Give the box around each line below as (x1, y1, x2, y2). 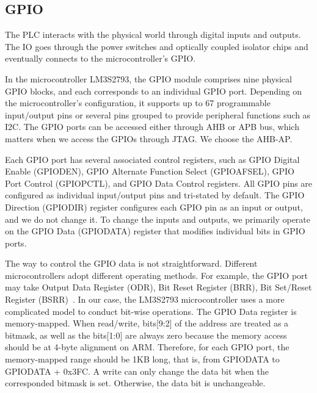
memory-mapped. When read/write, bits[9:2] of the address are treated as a (5, 317, 289, 330)
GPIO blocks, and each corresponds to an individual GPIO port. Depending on (5, 84, 302, 97)
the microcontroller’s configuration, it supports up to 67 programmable (5, 96, 271, 109)
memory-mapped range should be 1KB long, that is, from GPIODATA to (5, 353, 280, 366)
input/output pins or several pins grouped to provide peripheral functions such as (5, 108, 311, 121)
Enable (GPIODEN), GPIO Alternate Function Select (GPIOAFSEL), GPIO (5, 165, 294, 178)
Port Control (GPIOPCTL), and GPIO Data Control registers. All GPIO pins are (5, 176, 313, 189)
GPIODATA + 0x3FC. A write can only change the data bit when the (5, 364, 269, 377)
